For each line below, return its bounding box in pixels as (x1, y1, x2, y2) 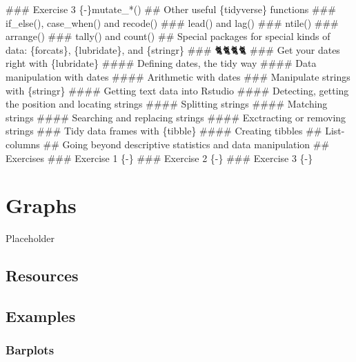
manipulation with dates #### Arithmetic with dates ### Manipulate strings (6, 69, 350, 83)
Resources (6, 265, 79, 286)
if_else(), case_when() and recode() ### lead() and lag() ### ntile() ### (6, 15, 339, 30)
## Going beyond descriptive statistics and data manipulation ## (43, 137, 330, 151)
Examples (6, 305, 76, 327)
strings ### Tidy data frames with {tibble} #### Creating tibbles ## (6, 123, 322, 138)
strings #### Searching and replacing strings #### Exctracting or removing (6, 110, 346, 124)
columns (6, 137, 40, 151)
